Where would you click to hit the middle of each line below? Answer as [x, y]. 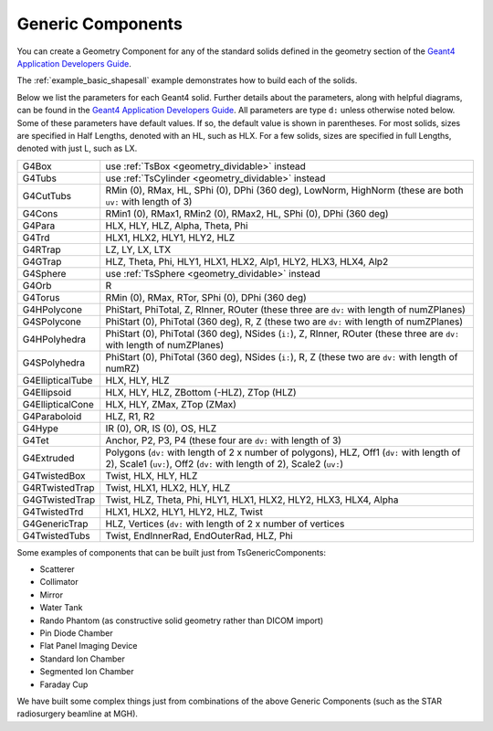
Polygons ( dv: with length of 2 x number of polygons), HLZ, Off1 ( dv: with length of [283, 452]
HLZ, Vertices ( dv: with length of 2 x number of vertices [225, 524]
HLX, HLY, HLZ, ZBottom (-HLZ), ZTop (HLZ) [201, 392]
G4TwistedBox [54, 475]
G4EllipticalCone [58, 404]
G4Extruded [48, 458]
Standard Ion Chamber [82, 659]
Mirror [52, 595]
